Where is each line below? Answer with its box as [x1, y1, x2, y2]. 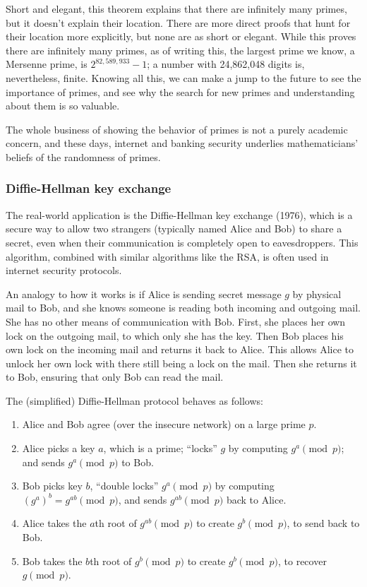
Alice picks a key [22, 441, 95, 456]
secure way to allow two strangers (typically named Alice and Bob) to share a [6, 221, 342, 236]
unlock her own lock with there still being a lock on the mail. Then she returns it [6, 355, 357, 370]
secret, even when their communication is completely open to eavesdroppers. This [6, 235, 359, 249]
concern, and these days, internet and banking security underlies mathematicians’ [6, 136, 359, 150]
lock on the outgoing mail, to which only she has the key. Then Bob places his [6, 328, 344, 343]
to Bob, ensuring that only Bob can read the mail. [6, 369, 224, 384]
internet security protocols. [6, 263, 122, 278]
